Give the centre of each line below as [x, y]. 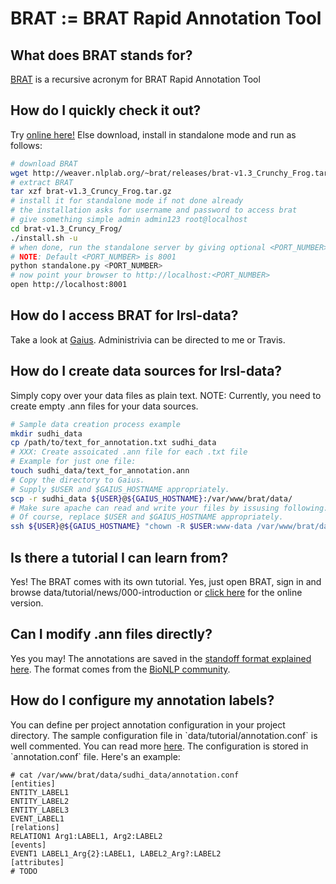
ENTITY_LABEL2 [40, 801]
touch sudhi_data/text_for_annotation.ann [100, 471]
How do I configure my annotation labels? [142, 700]
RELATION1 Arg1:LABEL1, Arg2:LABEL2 [86, 836]
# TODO [24, 871]
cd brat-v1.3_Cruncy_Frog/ [66, 228]
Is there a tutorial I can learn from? [119, 557]
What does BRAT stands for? [101, 55]
